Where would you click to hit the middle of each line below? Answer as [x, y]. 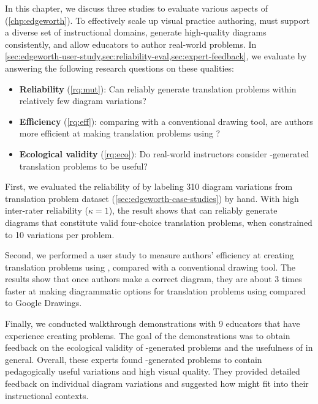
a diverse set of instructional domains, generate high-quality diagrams [136, 32]
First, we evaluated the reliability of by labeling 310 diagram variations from [149, 186]
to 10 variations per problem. [60, 234]
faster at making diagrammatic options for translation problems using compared [156, 290]
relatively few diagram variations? [83, 101]
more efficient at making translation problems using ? [120, 133]
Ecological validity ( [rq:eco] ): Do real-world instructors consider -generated [164, 153]
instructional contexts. [47, 395]
